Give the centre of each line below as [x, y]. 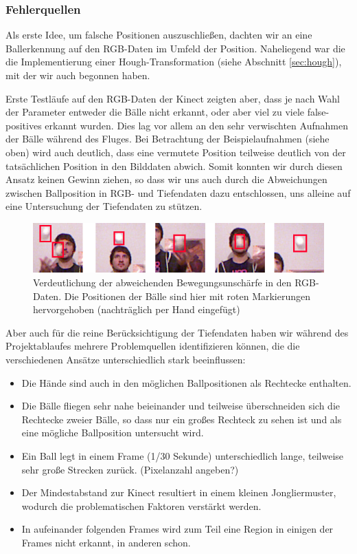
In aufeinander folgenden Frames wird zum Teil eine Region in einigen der [177, 529]
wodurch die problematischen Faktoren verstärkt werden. [141, 505]
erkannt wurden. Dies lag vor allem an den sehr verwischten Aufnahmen [196, 125]
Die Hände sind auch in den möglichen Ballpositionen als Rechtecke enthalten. [186, 382]
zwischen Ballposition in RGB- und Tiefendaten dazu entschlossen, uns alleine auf [178, 192]
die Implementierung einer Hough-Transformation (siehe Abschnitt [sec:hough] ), [174, 62]
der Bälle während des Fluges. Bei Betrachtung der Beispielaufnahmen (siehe [168, 139]
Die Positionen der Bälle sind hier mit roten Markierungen [187, 296]
